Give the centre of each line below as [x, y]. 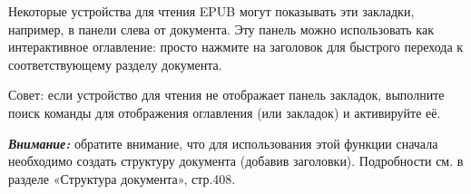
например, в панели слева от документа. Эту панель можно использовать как [221, 29]
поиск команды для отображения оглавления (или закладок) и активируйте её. [225, 112]
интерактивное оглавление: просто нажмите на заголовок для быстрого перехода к [236, 47]
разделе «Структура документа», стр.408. [122, 178]
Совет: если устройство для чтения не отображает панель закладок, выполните [226, 95]
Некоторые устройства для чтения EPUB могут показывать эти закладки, [211, 11]
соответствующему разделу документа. [115, 64]
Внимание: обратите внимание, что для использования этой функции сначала [223, 143]
